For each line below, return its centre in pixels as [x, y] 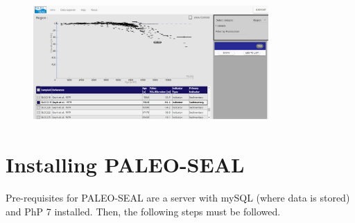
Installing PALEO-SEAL [125, 164]
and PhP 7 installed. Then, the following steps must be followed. [143, 211]
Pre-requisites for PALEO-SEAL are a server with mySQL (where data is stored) [178, 198]
